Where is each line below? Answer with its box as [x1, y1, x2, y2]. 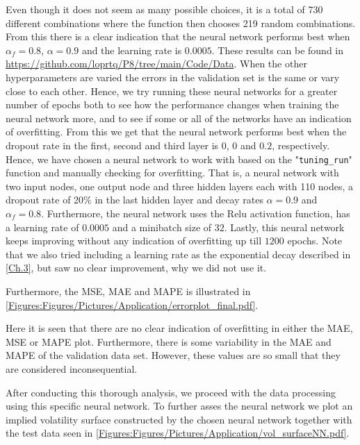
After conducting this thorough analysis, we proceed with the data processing [6, 385, 336, 399]
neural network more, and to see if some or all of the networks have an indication [6, 110, 352, 125]
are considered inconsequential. [6, 361, 138, 376]
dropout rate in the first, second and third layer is [6, 137, 219, 152]
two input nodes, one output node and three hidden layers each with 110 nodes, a [6, 178, 354, 193]
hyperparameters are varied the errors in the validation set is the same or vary [6, 69, 340, 84]
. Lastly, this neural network [224, 219, 345, 234]
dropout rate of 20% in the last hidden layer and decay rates [6, 192, 263, 207]
